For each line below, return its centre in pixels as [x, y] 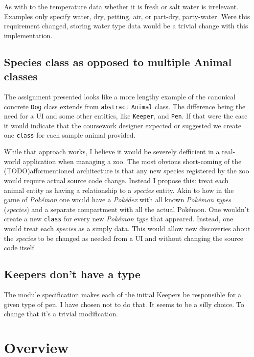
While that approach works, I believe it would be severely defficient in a [112, 152]
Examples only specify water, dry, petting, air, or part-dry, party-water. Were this [127, 16]
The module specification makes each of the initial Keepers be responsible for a [123, 294]
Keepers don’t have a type [72, 274]
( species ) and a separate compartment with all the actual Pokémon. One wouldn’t [127, 209]
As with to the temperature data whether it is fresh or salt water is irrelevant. [121, 6]
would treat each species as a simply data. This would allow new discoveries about [127, 228]
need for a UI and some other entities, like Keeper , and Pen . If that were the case [126, 116]
